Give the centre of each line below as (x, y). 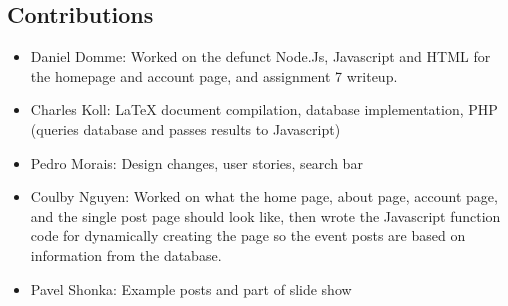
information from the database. (126, 254)
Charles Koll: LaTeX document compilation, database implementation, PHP (264, 109)
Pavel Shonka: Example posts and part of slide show (191, 288)
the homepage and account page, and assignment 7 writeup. (214, 75)
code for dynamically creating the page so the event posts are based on (248, 235)
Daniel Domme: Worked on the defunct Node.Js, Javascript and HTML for (260, 56)
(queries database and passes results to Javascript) (185, 128)
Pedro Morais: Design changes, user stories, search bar (196, 162)
